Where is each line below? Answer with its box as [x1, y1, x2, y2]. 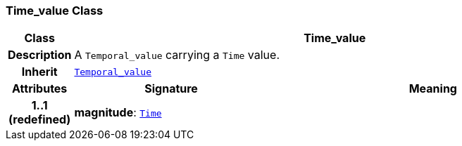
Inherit [21, 65, 58, 79]
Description [8, 48, 72, 62]
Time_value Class [6, 4, 104, 18]
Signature [144, 81, 198, 96]
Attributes [12, 81, 68, 96]
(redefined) [8, 112, 71, 127]
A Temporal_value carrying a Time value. [74, 48, 280, 62]
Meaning [408, 81, 457, 96]
